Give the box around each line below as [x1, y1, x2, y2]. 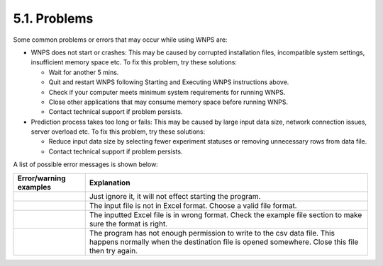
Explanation [89, 178, 131, 187]
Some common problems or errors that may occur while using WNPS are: [13, 35, 228, 44]
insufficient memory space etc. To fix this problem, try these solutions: [30, 58, 238, 66]
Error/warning [17, 173, 67, 183]
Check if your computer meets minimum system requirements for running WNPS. [48, 88, 286, 96]
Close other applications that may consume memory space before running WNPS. [48, 98, 289, 106]
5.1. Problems [13, 11, 94, 26]
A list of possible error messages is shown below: [13, 160, 159, 169]
